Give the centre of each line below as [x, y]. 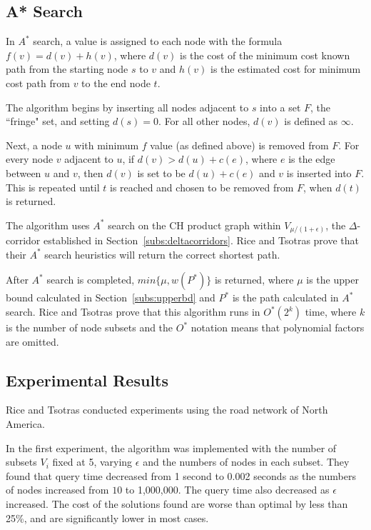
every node [30, 159]
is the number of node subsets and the [90, 327]
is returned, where [254, 280]
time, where [331, 312]
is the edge [312, 159]
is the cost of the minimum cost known [265, 55]
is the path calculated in [285, 297]
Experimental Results [87, 380]
